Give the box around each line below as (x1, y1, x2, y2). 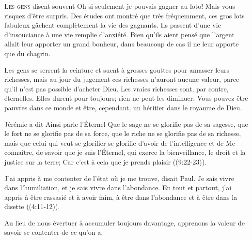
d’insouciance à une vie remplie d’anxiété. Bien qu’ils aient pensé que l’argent (4, 29, 235, 39)
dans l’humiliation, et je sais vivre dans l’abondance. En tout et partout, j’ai (4, 182, 232, 193)
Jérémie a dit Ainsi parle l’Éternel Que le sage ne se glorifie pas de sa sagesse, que (4, 119, 248, 129)
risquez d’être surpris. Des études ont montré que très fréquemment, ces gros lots (4, 10, 245, 20)
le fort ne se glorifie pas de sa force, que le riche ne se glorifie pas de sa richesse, (4, 128, 241, 138)
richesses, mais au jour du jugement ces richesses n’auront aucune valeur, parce (4, 74, 239, 84)
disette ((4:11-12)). (4, 201, 60, 211)
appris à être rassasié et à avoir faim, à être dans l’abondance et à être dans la (4, 192, 237, 202)
